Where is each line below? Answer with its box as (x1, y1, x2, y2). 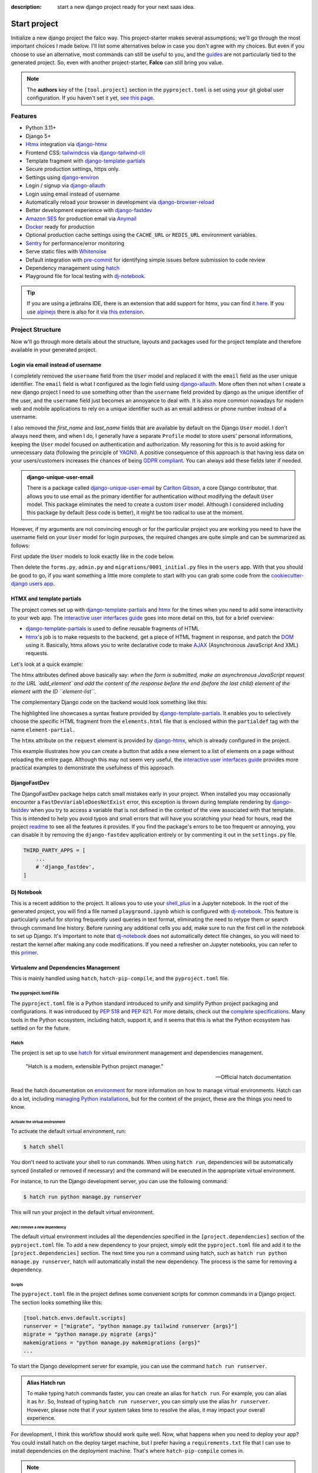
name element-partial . (11, 726, 74, 733)
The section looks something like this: (11, 1299, 102, 1306)
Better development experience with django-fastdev (25, 207, 153, 214)
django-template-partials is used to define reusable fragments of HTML (25, 625, 200, 632)
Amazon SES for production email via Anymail (25, 215, 137, 222)
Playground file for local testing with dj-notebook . (25, 273, 146, 280)
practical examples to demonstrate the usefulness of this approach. (11, 764, 175, 771)
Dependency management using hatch (25, 265, 120, 272)
